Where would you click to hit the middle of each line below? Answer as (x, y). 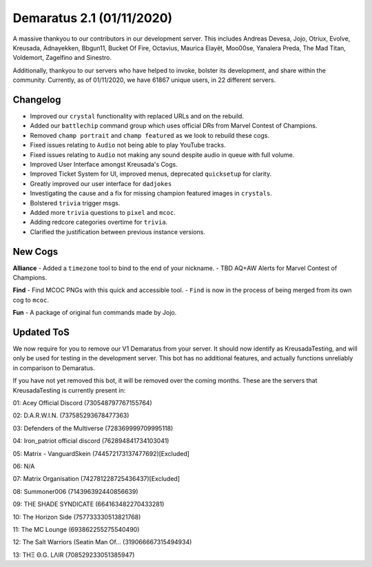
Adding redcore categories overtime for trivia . (99, 222)
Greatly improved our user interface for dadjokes (101, 183)
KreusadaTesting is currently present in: (69, 390)
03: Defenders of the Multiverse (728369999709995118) (93, 428)
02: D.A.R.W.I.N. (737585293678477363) (71, 415)
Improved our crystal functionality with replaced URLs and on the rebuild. (137, 116)
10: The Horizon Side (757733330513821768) (77, 517)
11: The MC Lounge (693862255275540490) (76, 529)
